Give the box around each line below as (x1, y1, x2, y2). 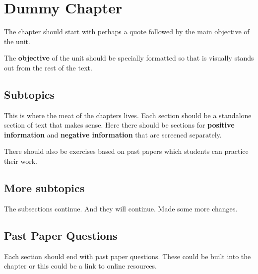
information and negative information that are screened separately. (4, 129, 222, 139)
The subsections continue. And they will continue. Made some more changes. (4, 203, 238, 213)
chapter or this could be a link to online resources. (4, 261, 157, 271)
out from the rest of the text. (4, 62, 92, 72)
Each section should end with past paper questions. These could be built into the (4, 251, 251, 261)
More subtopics (4, 180, 85, 196)
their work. (4, 156, 37, 166)
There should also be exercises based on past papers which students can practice (4, 146, 249, 156)
